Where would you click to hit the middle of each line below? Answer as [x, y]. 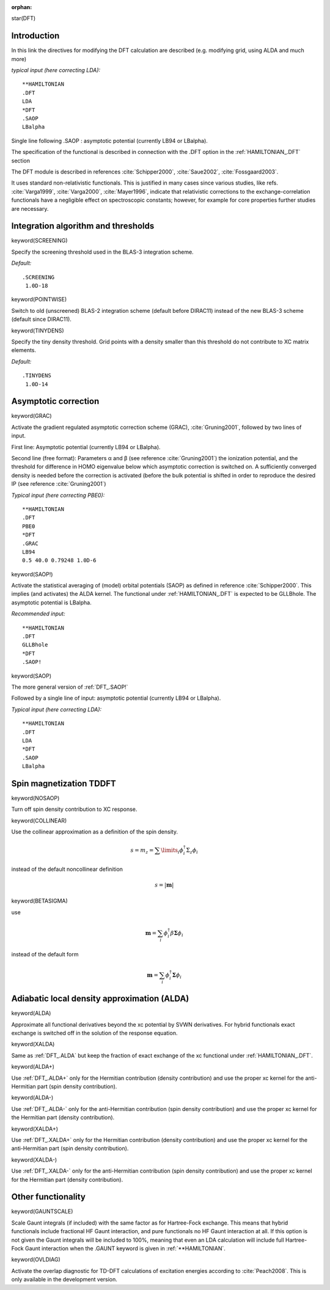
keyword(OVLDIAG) [36, 1259]
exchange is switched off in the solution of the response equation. [94, 1033]
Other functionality [48, 1197]
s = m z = [142, 851]
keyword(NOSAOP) [35, 798]
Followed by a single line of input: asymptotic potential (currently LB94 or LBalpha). [116, 698]
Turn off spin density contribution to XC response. [74, 809]
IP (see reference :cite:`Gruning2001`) [59, 484]
